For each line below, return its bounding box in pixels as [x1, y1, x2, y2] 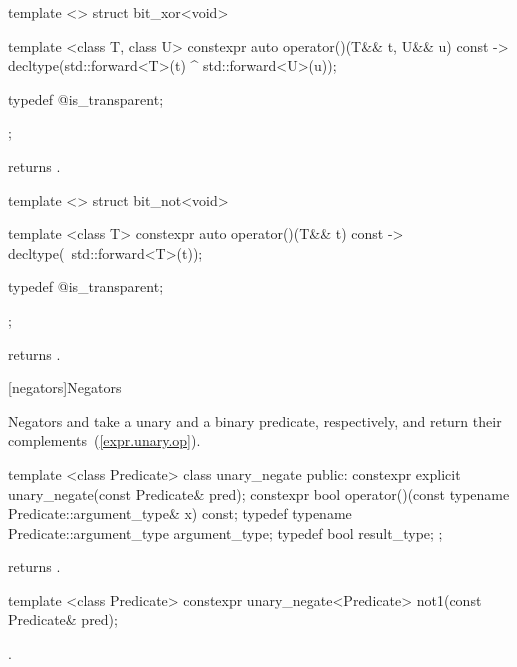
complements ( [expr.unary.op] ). [8, 430, 201, 451]
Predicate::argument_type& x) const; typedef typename [8, 503, 352, 524]
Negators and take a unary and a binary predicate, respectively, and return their [8, 410, 502, 431]
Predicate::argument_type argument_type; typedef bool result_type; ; [8, 522, 443, 543]
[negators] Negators [8, 377, 122, 398]
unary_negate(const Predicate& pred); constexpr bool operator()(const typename [8, 483, 510, 504]
